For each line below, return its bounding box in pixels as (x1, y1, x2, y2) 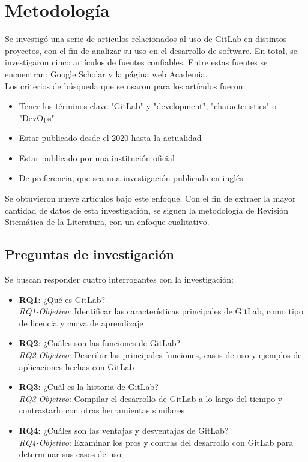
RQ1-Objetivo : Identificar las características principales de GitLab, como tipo (19, 305, 304, 317)
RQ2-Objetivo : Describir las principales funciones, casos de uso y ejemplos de (19, 349, 302, 361)
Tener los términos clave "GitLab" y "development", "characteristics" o (19, 100, 277, 112)
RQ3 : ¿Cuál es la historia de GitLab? (19, 380, 159, 393)
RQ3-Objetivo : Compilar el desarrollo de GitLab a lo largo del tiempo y (19, 392, 283, 404)
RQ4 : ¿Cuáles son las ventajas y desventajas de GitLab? (19, 424, 229, 436)
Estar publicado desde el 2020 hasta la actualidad (19, 131, 202, 144)
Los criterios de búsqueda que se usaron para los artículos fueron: (5, 79, 246, 92)
